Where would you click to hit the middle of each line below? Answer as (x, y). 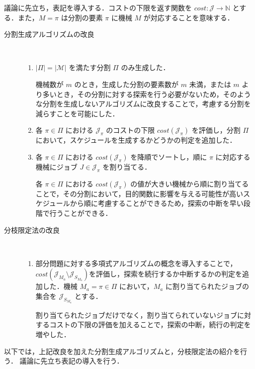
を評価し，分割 (216, 130)
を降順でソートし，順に (169, 156)
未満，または (210, 84)
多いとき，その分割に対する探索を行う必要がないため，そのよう (147, 94)
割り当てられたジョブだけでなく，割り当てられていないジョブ (136, 315)
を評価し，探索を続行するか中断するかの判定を (166, 274)
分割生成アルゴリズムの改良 (49, 34)
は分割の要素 (82, 17)
